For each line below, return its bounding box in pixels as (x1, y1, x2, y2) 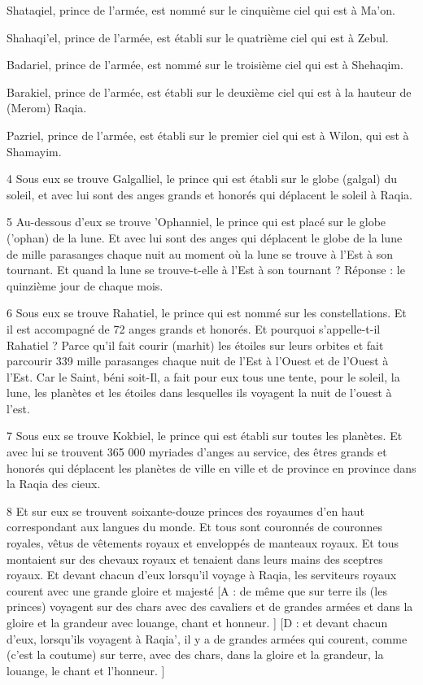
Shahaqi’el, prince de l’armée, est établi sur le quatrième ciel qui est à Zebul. (7, 28, 389, 46)
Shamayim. (7, 142, 62, 159)
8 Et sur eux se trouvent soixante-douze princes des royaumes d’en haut (7, 502, 364, 519)
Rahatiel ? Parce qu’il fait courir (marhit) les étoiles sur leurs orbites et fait (7, 336, 384, 353)
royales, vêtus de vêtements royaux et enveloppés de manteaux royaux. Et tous (7, 534, 399, 552)
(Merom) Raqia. (7, 99, 87, 116)
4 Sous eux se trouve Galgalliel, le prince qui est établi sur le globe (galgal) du (7, 170, 398, 187)
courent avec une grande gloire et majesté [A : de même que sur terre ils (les (7, 582, 387, 599)
